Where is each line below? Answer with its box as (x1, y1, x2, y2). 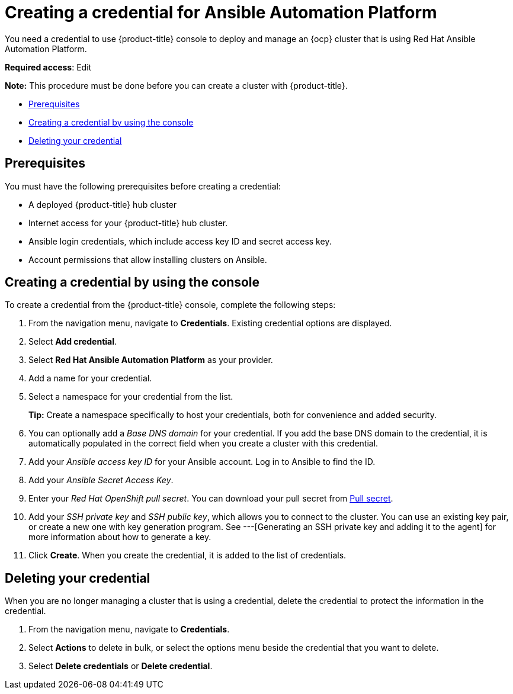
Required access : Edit (5, 62, 92, 72)
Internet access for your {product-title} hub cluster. (28, 217, 228, 228)
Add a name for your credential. (28, 373, 152, 384)
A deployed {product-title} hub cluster (28, 199, 177, 210)
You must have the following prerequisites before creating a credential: (5, 181, 281, 191)
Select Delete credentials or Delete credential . (28, 661, 213, 671)
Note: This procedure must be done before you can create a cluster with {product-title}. (5, 80, 348, 91)
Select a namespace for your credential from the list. (28, 391, 233, 402)
